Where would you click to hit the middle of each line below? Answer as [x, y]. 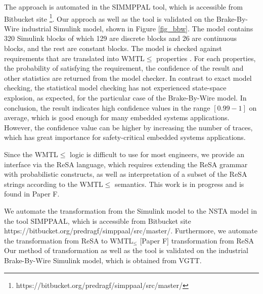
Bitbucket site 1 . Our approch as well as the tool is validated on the [109, 18]
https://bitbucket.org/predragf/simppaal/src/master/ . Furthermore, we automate [131, 231]
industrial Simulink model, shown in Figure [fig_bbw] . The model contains [137, 28]
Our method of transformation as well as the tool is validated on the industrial [126, 250]
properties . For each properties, [206, 58]
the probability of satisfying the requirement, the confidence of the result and [124, 68]
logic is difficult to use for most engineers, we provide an [157, 154]
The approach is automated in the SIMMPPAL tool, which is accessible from [123, 7]
